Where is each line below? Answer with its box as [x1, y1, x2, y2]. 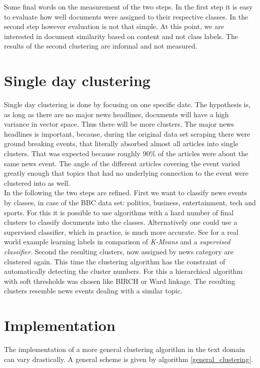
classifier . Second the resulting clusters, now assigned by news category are [4, 246, 233, 256]
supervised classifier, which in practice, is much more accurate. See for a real [4, 226, 238, 237]
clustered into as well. [4, 177, 70, 188]
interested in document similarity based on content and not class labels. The [4, 31, 238, 41]
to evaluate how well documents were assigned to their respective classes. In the [4, 11, 248, 22]
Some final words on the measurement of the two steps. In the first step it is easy [4, 2, 253, 12]
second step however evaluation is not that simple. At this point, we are [4, 21, 224, 32]
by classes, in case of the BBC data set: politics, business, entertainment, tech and [4, 197, 256, 208]
